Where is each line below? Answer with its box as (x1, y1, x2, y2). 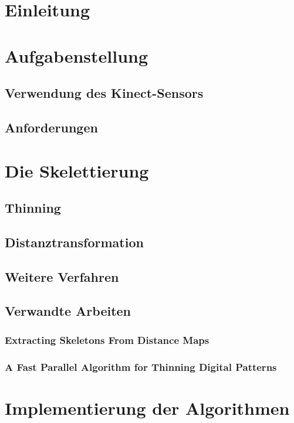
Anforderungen (5, 118, 98, 136)
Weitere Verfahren (5, 267, 119, 285)
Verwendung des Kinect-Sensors (5, 84, 204, 102)
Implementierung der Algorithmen (5, 395, 290, 419)
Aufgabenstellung (5, 43, 148, 67)
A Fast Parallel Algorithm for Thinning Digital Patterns (5, 359, 277, 374)
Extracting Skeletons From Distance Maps (5, 332, 209, 347)
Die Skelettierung (5, 158, 149, 182)
